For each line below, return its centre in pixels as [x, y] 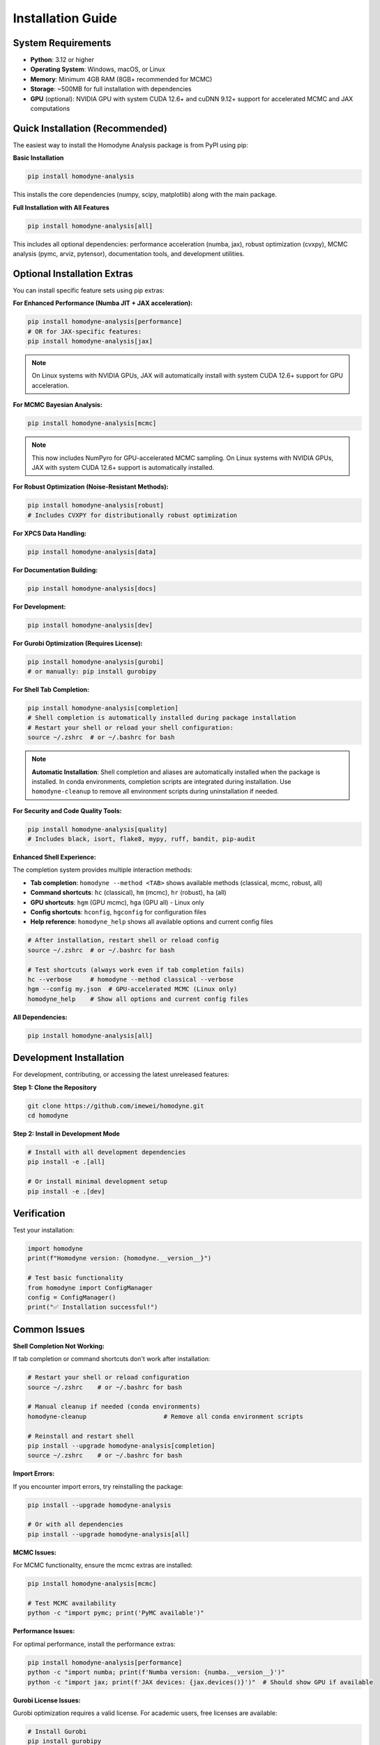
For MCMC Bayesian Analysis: [58, 405]
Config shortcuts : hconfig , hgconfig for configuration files [119, 912]
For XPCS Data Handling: [50, 533]
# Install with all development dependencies [107, 1152]
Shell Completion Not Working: [59, 1346]
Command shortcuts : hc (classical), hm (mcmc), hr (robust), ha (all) [128, 893]
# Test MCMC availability [72, 1603]
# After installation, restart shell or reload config [123, 940]
